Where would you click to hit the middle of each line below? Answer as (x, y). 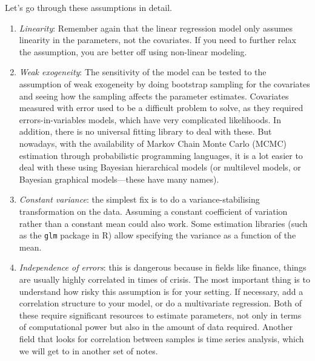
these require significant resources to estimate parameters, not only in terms (160, 315)
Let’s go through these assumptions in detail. (88, 7)
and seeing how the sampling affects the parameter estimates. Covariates (154, 96)
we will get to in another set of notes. (88, 350)
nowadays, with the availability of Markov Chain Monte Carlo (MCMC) (153, 143)
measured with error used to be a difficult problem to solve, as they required (161, 108)
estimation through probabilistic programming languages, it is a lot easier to (161, 155)
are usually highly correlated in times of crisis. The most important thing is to (164, 279)
